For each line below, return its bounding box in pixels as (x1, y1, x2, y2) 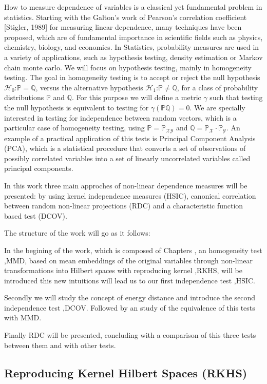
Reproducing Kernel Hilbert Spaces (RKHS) (4, 364, 247, 380)
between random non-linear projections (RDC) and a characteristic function (4, 200, 243, 211)
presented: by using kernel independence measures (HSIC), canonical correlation (4, 190, 256, 201)
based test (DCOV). (4, 210, 67, 221)
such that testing (209, 92, 263, 103)
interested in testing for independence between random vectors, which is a (4, 112, 237, 123)
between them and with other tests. (4, 339, 116, 350)
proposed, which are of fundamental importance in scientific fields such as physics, (4, 31, 263, 42)
